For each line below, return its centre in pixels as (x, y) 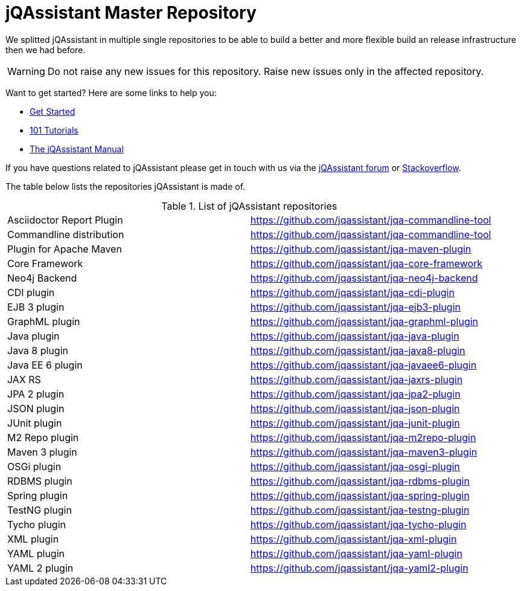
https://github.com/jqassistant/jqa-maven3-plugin (364, 452)
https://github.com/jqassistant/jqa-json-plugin (355, 408)
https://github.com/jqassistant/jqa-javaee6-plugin (363, 365)
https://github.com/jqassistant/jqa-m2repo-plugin (363, 437)
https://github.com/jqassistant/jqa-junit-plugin (355, 423)
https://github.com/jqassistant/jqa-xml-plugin (353, 539)
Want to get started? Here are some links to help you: (111, 92)
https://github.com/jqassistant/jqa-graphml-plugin (364, 321)
